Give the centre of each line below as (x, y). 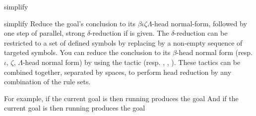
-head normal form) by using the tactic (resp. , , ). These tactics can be (131, 62)
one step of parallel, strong (45, 33)
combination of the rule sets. (47, 82)
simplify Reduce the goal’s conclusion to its (70, 23)
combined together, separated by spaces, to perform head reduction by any (118, 72)
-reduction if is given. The (130, 33)
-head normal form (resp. (214, 52)
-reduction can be (201, 33)
